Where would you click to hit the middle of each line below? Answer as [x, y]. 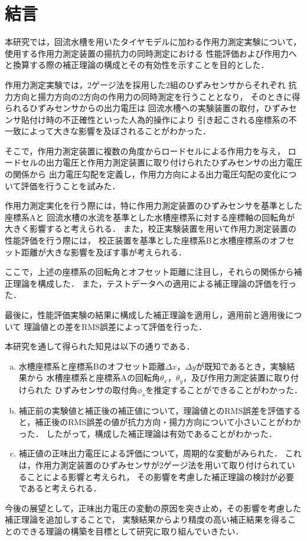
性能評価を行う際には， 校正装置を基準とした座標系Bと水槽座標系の [137, 240]
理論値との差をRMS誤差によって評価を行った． [115, 326]
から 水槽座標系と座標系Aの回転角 [93, 378]
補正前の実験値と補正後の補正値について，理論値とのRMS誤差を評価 [151, 410]
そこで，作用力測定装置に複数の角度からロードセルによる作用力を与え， [145, 150]
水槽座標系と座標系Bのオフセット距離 [92, 366]
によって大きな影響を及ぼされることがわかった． [116, 131]
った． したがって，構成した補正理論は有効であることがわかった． [148, 433]
